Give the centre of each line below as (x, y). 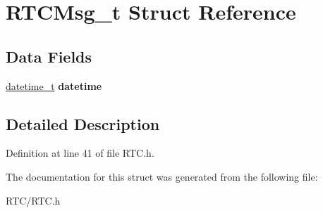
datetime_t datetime (54, 85)
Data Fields (49, 56)
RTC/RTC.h (33, 200)
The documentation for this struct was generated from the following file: (162, 176)
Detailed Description (83, 123)
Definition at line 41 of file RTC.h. (80, 153)
